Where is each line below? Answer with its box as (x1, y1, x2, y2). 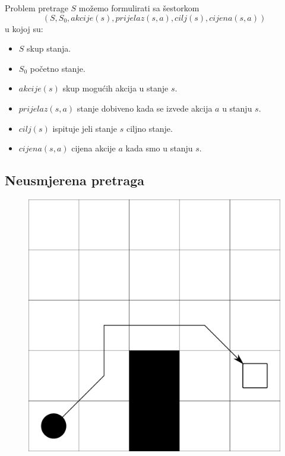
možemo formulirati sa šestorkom (78, 2, 199, 14)
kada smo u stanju (125, 142, 193, 154)
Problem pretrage (5, 2, 68, 14)
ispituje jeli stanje (52, 122, 118, 134)
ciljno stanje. (126, 122, 173, 134)
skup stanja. (27, 42, 71, 55)
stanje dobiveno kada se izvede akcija (77, 102, 213, 114)
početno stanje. (30, 62, 85, 74)
